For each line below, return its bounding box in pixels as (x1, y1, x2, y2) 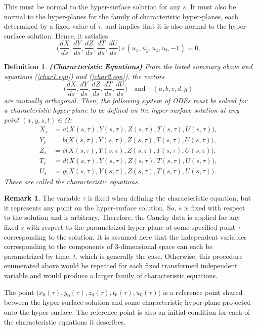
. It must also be (186, 1, 236, 11)
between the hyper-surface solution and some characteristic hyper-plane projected (4, 297, 251, 307)
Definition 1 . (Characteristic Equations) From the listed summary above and (4, 61, 253, 72)
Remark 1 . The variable (4, 193, 81, 203)
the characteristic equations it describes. (4, 316, 126, 327)
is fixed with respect (184, 202, 245, 212)
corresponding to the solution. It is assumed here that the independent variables (4, 231, 247, 242)
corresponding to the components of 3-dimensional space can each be (4, 241, 213, 251)
